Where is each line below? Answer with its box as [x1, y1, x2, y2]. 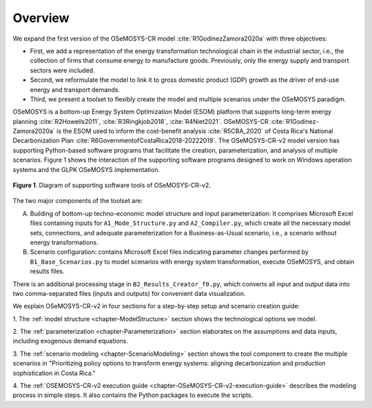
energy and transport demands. [30, 85, 121, 94]
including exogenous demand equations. [12, 337, 129, 345]
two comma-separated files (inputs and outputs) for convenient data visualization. [12, 289, 246, 297]
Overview [12, 10, 70, 25]
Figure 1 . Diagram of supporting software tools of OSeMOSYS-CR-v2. [12, 181, 211, 189]
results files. [30, 267, 65, 275]
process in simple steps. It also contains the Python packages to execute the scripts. [12, 391, 254, 399]
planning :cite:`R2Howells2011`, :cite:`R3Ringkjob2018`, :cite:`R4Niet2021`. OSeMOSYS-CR [12, 117, 269, 125]
